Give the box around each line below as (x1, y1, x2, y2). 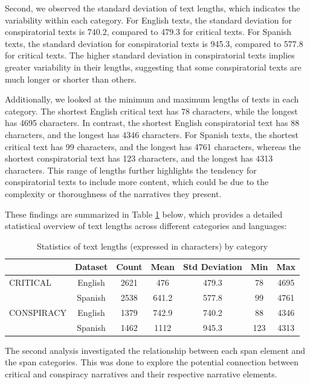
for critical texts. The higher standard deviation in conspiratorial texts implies (5, 49, 295, 61)
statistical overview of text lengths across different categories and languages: (5, 219, 287, 232)
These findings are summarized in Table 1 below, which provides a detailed (5, 207, 283, 220)
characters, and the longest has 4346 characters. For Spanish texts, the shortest (5, 128, 299, 140)
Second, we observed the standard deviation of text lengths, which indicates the (5, 2, 300, 14)
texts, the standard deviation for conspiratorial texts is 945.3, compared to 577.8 (5, 37, 303, 49)
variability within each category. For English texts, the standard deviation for (5, 13, 292, 26)
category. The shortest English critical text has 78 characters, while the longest (5, 104, 298, 117)
